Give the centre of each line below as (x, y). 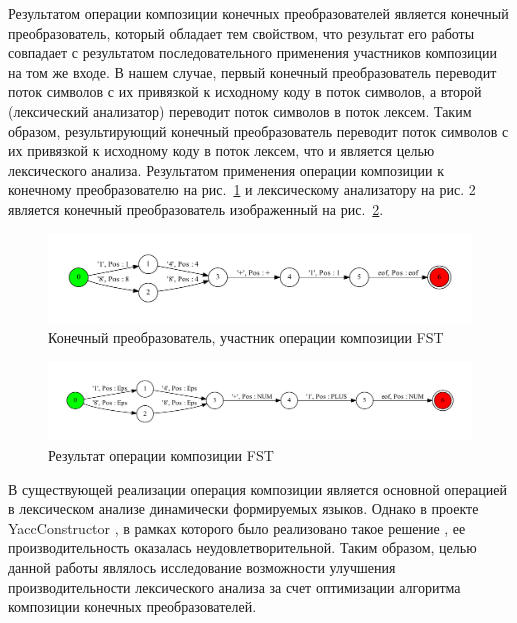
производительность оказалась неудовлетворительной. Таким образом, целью (242, 547)
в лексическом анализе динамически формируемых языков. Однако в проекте (243, 508)
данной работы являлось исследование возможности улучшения (202, 567)
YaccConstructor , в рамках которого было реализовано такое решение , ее (237, 527)
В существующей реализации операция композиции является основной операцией (257, 488)
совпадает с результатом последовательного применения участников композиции (253, 52)
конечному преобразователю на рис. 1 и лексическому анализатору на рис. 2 (242, 189)
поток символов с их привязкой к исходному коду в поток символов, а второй (245, 91)
